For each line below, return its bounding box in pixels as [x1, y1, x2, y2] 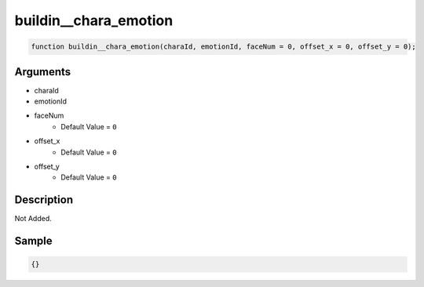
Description [14, 193, 74, 207]
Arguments [14, 65, 71, 78]
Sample [14, 234, 53, 248]
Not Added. [14, 214, 53, 223]
